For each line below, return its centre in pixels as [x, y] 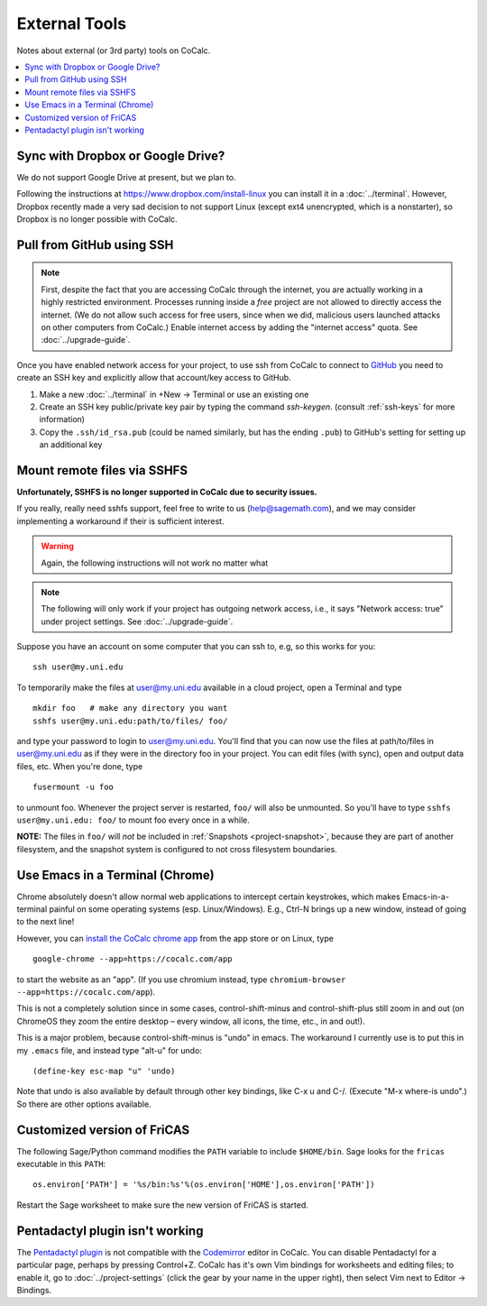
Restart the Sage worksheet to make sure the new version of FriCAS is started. [162, 1205]
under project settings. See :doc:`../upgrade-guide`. [137, 621]
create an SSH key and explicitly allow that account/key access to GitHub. [154, 378]
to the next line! [46, 922]
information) [62, 419]
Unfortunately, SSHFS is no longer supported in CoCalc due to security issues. [167, 492]
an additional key [71, 445]
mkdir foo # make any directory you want [130, 708]
